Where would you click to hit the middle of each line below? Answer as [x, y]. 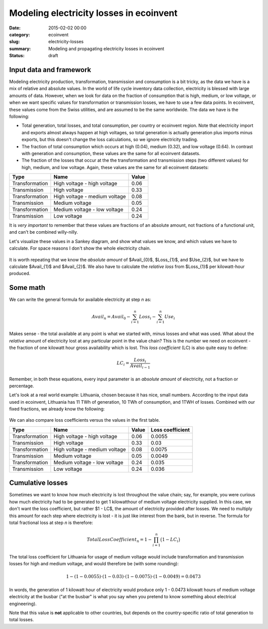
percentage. [22, 386]
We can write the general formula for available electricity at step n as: [80, 300]
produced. [20, 273]
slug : [14, 42]
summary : [20, 48]
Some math [27, 288]
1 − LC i [170, 540]
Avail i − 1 [140, 366]
